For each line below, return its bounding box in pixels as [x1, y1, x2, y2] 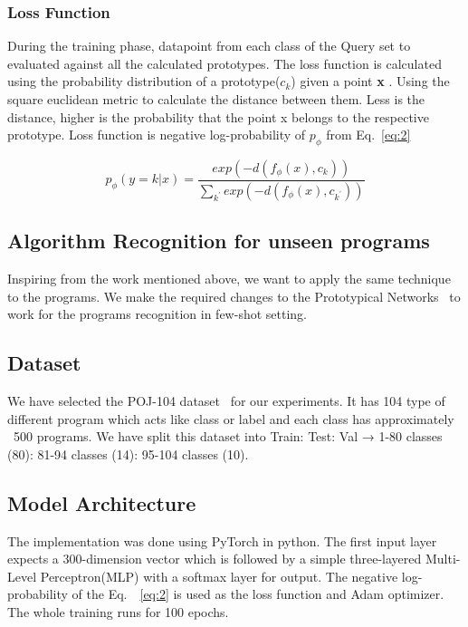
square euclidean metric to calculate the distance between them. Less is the [7, 90, 425, 108]
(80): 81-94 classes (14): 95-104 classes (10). [7, 444, 249, 463]
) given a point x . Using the [291, 72, 450, 91]
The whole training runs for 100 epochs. [7, 603, 229, 621]
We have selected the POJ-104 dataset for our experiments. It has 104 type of [7, 391, 445, 410]
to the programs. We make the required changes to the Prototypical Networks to [7, 286, 461, 305]
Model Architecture [7, 488, 196, 516]
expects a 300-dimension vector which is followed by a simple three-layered [7, 549, 422, 568]
